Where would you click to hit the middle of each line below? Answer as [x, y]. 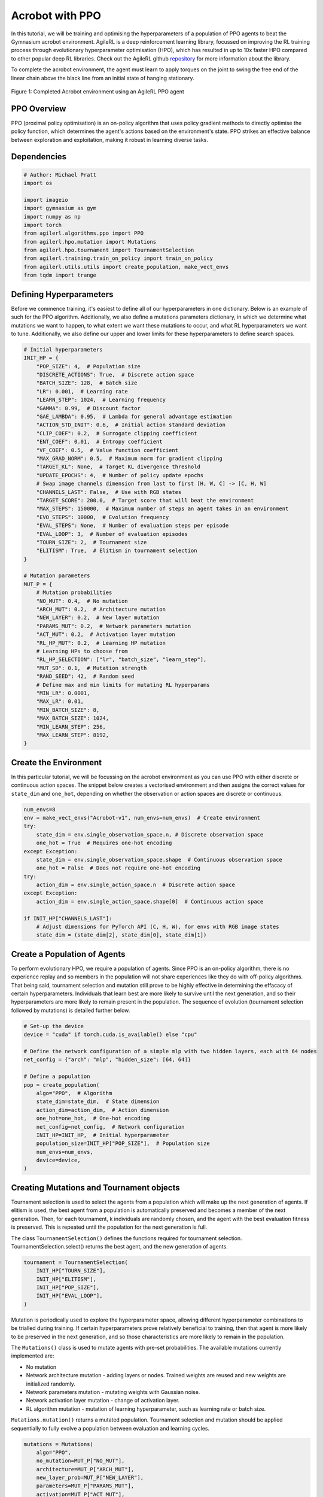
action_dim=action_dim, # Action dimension [103, 1110]
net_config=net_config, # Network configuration [110, 1127]
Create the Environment [56, 763]
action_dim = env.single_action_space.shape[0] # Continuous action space [150, 901]
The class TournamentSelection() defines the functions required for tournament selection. [127, 1238]
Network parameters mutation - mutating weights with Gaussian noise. [113, 1392]
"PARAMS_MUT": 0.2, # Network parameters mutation [114, 626]
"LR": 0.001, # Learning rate [82, 391]
